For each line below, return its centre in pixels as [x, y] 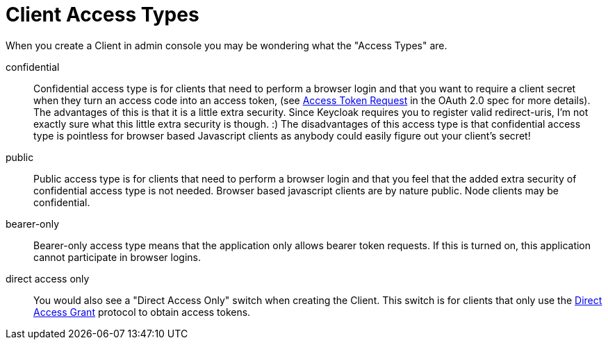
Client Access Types [102, 15]
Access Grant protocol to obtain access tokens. [142, 312]
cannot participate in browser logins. [117, 257]
